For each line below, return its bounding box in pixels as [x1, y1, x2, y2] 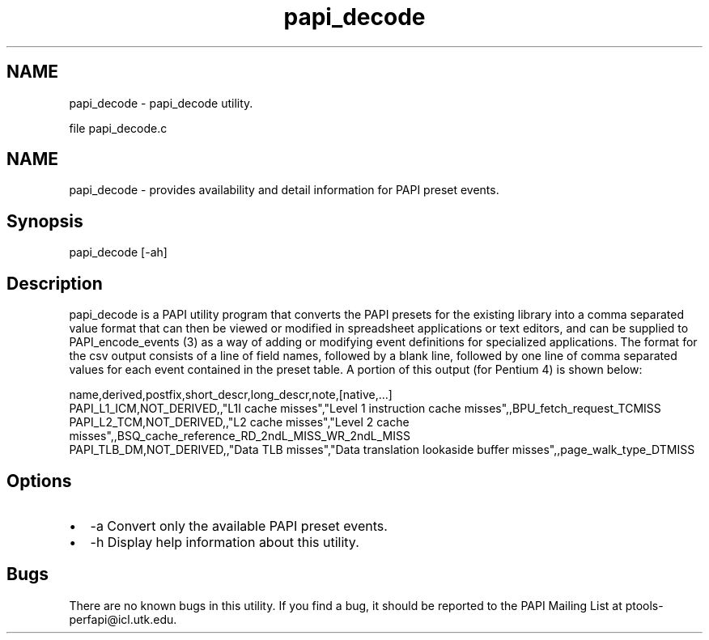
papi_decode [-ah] [69, 245, 168, 260]
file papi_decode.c [69, 121, 168, 135]
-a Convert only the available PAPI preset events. [90, 517, 388, 534]
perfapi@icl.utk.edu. [69, 612, 177, 626]
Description [6, 273, 103, 294]
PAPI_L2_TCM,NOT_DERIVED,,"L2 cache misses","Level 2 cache [69, 415, 410, 430]
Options [6, 470, 72, 491]
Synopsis [6, 210, 83, 231]
